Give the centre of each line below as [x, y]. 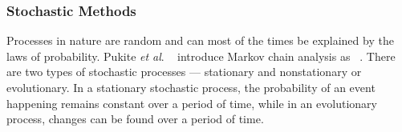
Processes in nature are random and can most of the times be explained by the [200, 40]
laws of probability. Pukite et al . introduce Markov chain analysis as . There [201, 56]
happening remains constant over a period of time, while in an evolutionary [192, 103]
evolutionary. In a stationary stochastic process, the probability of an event [191, 87]
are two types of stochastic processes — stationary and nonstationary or [184, 72]
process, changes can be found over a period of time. [135, 119]
